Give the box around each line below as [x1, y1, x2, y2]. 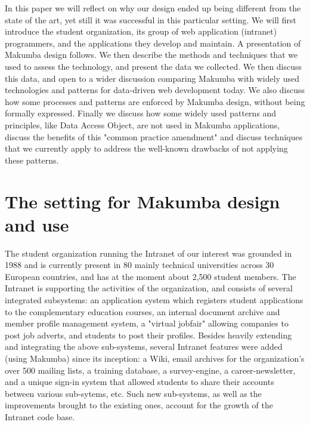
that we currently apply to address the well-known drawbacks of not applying [5, 142, 288, 155]
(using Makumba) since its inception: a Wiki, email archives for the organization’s [5, 352, 305, 364]
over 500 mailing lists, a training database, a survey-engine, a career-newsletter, [5, 364, 296, 376]
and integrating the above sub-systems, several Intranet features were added [5, 340, 283, 353]
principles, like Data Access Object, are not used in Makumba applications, [5, 118, 280, 131]
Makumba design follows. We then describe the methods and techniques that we [5, 48, 298, 61]
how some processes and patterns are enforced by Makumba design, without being [5, 95, 305, 107]
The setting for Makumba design [5, 189, 280, 213]
